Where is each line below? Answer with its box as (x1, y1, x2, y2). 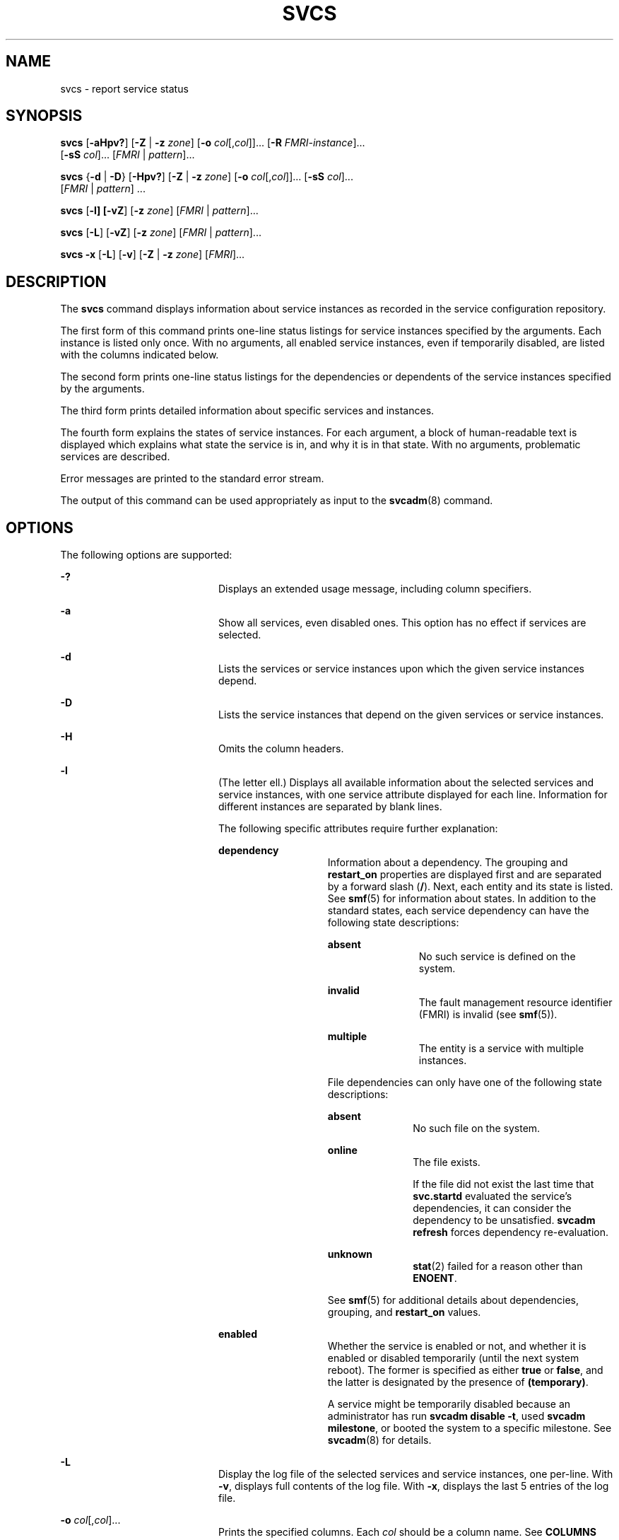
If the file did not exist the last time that (413, 1178, 594, 1191)
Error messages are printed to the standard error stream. (60, 472, 324, 485)
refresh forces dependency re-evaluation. (413, 1226, 609, 1239)
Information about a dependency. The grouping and (327, 856, 568, 869)
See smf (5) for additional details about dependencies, (327, 1294, 579, 1307)
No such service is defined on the (418, 950, 576, 963)
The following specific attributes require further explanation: (218, 822, 498, 835)
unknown (327, 1248, 373, 1261)
